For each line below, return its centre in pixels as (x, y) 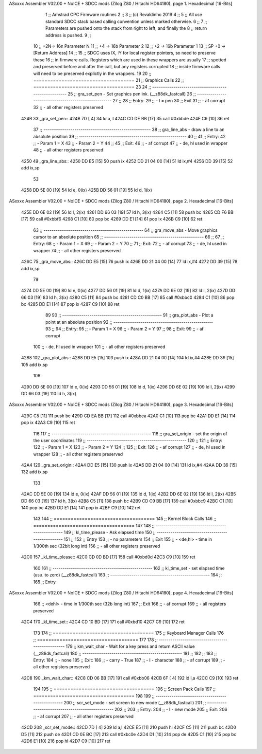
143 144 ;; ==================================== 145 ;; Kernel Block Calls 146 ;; (125, 519)
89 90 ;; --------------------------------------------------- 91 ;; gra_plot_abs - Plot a (129, 315)
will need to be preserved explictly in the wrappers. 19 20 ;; (92, 74)
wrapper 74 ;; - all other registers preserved (77, 250)
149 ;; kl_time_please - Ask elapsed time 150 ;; (110, 533)
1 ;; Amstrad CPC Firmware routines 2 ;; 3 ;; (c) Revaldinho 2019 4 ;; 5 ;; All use (124, 15)
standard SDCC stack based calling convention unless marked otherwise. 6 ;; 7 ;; (126, 21)
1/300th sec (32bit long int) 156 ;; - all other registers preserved (97, 546)
